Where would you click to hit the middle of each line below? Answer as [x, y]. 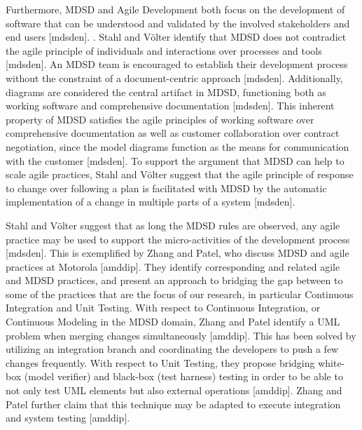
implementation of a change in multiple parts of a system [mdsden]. [151, 202]
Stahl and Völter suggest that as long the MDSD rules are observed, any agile [173, 225]
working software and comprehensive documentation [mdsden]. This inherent [170, 106]
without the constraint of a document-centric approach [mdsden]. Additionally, [174, 78]
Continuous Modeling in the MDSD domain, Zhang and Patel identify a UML [173, 322]
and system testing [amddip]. [68, 418]
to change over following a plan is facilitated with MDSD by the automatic [166, 188]
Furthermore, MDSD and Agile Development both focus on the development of [175, 9]
